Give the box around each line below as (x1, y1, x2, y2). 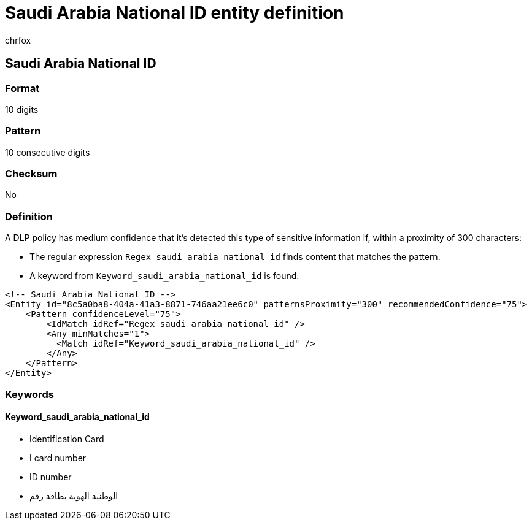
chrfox (5, 34, 31, 45)
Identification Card (29, 433, 104, 444)
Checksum (5, 167, 58, 180)
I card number (29, 452, 87, 463)
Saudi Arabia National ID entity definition (5, 2, 344, 23)
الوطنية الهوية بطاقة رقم (29, 490, 118, 501)
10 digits (5, 104, 39, 115)
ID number (29, 471, 72, 482)
